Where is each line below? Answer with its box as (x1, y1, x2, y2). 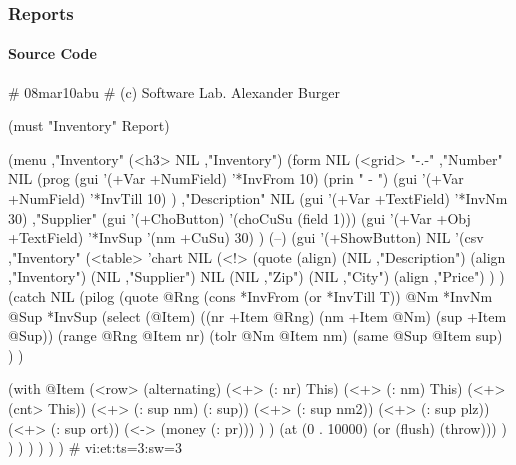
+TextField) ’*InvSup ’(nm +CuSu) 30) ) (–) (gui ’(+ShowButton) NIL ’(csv (8, 227, 484, 248)
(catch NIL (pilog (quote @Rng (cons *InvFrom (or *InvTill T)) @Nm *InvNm (8, 285, 493, 306)
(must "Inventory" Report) (8, 115, 170, 136)
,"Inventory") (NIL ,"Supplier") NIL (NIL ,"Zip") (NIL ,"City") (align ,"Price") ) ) (8, 266, 505, 287)
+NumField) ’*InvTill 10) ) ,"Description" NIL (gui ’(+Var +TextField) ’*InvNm (8, 188, 508, 209)
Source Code (8, 43, 97, 64)
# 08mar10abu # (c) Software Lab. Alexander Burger (8, 81, 340, 102)
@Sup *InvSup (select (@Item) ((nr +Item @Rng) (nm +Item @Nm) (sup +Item (8, 305, 507, 326)
